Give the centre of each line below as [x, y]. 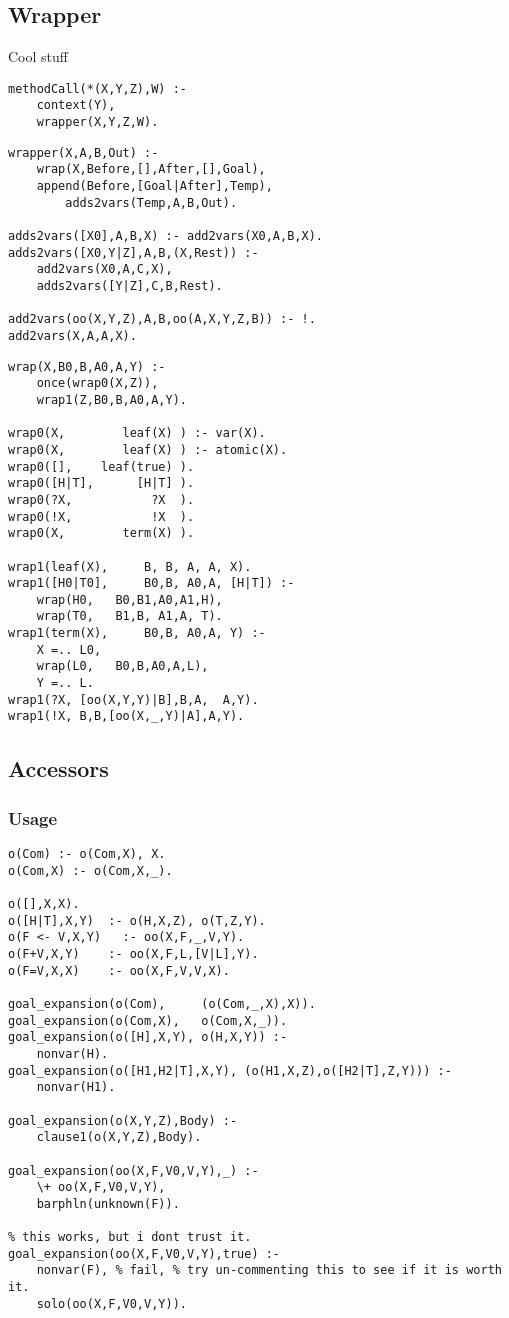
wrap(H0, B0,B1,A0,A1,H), [129, 599]
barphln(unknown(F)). [108, 1203]
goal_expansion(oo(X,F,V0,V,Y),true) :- [144, 1253]
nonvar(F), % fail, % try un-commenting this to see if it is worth [269, 1270]
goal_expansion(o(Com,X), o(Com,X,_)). [148, 1020]
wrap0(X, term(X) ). [101, 533]
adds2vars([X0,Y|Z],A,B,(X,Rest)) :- [133, 252]
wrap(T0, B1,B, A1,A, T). [129, 616]
